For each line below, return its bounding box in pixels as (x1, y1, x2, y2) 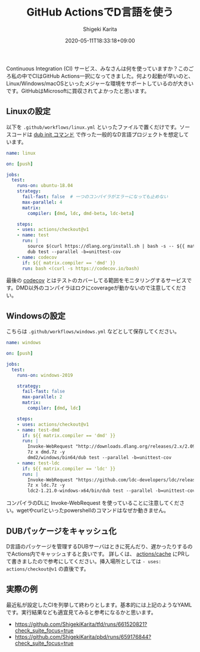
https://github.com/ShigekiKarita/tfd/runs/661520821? (14, 620, 148, 628)
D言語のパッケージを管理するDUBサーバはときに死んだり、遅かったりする (6, 543, 187, 550)
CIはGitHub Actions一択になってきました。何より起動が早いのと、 (32, 72, 194, 79)
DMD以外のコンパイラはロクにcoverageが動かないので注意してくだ (15, 284, 182, 292)
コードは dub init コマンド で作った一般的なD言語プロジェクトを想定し (11, 130, 184, 138)
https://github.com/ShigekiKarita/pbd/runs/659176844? (14, 633, 152, 640)
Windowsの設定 (6, 311, 65, 321)
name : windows (6, 340, 42, 346)
